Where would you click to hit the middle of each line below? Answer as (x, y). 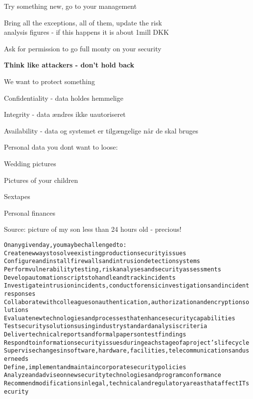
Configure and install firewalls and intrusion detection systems (102, 261)
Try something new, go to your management (70, 6)
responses (20, 294)
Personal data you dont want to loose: (61, 147)
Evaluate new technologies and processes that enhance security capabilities (120, 318)
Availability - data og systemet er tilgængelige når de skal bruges (101, 130)
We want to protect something (49, 81)
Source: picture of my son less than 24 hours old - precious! (93, 229)
